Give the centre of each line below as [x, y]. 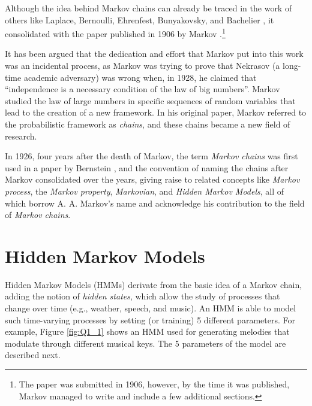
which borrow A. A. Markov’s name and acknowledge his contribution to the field [155, 203]
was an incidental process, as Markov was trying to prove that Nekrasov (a [142, 66]
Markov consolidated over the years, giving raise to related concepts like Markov [152, 179]
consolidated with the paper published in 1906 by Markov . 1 [115, 33]
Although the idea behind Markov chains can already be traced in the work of [148, 8]
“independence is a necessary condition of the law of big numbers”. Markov [142, 89]
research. [21, 136]
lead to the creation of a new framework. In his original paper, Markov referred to [156, 112]
